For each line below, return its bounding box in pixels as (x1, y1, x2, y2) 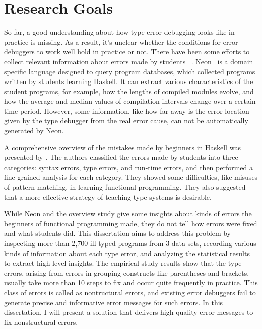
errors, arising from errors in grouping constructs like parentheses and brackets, (4, 267, 249, 278)
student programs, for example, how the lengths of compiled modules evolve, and (4, 86, 254, 96)
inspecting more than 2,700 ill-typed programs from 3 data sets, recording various (4, 238, 256, 248)
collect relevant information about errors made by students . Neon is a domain (4, 56, 253, 66)
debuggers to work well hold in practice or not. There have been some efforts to (4, 46, 250, 57)
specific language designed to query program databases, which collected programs (4, 66, 255, 76)
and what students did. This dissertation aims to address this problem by (4, 228, 231, 238)
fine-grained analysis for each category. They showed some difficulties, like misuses (4, 172, 258, 182)
